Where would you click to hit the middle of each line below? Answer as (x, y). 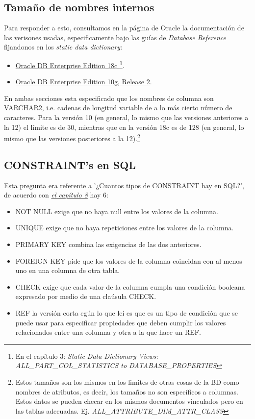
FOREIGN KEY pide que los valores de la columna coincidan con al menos (129, 260)
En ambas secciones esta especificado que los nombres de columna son (109, 98)
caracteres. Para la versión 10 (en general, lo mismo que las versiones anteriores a (126, 117)
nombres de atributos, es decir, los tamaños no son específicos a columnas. (127, 391)
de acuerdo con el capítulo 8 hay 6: (56, 195)
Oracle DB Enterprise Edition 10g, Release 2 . (84, 82)
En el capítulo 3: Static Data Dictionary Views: (87, 356)
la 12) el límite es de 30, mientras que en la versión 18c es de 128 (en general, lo (124, 127)
